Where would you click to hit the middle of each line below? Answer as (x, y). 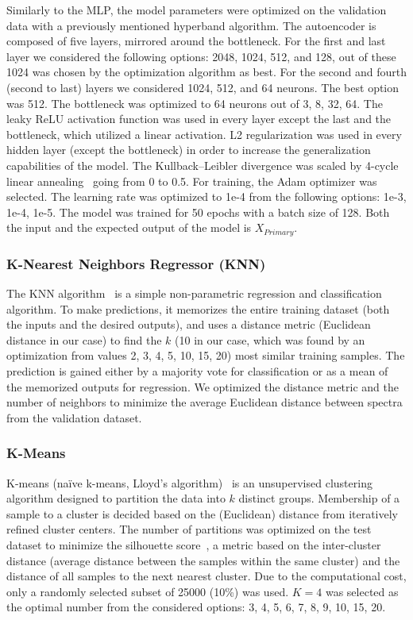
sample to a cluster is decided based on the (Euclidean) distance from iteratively (203, 513)
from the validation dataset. (74, 417)
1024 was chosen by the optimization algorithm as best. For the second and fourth (206, 72)
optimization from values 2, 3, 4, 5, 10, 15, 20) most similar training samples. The (206, 355)
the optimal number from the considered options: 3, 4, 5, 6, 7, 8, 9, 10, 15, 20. (196, 607)
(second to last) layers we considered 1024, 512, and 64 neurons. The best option (203, 87)
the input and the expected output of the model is (129, 227)
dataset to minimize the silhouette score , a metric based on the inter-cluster (194, 544)
